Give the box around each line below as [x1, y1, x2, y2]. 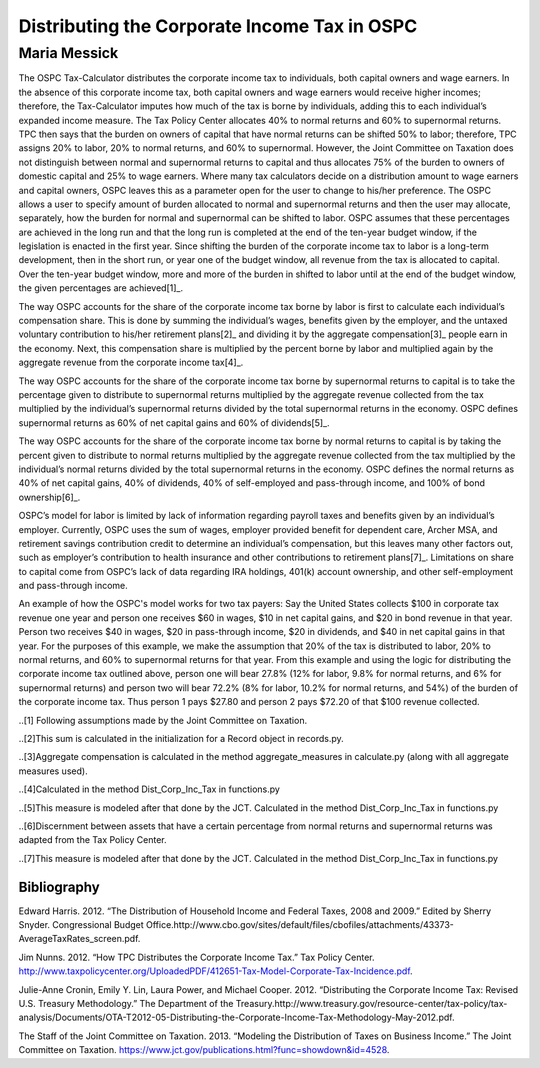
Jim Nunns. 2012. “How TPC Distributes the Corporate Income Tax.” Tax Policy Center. [18, 951, 375, 963]
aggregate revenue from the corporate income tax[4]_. [18, 356, 244, 369]
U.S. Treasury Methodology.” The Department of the [18, 997, 234, 1009]
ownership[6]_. [18, 491, 81, 503]
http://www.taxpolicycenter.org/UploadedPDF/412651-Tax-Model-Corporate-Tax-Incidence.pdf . [18, 965, 414, 977]
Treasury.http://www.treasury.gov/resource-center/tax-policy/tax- [235, 997, 508, 1009]
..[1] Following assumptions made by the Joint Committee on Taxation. [18, 714, 308, 726]
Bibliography [18, 878, 100, 895]
